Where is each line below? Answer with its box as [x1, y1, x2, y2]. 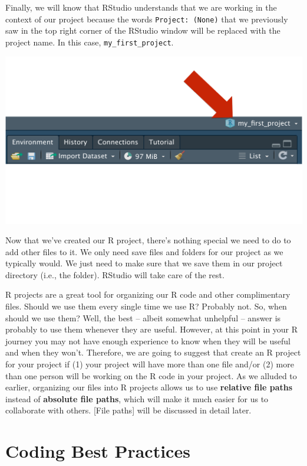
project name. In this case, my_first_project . [5, 35, 174, 48]
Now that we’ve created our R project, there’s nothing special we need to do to [5, 234, 291, 246]
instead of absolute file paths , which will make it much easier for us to [5, 392, 269, 405]
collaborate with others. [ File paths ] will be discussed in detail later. [5, 404, 252, 416]
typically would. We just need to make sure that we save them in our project [5, 257, 283, 269]
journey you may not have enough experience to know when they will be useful [5, 334, 291, 347]
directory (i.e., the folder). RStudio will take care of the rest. [5, 268, 225, 281]
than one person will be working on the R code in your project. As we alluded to [5, 369, 297, 382]
